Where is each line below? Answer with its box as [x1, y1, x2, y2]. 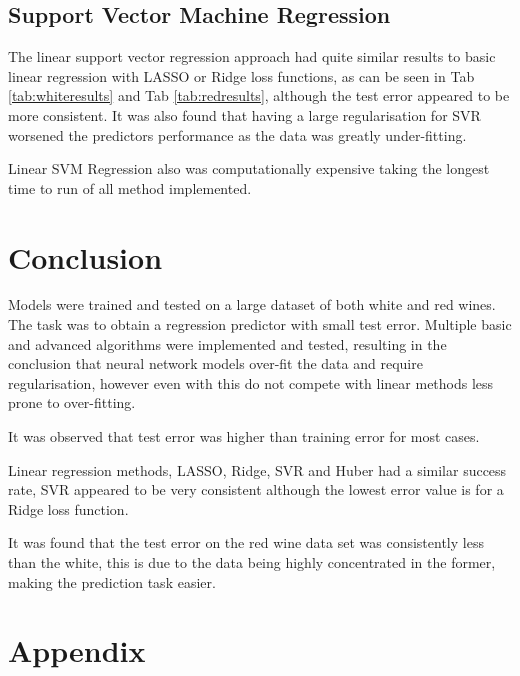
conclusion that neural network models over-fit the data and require [8, 353, 423, 374]
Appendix [8, 630, 146, 671]
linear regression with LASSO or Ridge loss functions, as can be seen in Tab [8, 65, 475, 86]
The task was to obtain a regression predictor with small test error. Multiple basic [8, 314, 512, 335]
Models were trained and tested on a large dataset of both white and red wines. [8, 294, 496, 315]
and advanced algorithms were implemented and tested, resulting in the [8, 333, 447, 354]
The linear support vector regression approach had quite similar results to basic [8, 46, 496, 67]
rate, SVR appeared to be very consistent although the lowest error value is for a [8, 479, 504, 500]
